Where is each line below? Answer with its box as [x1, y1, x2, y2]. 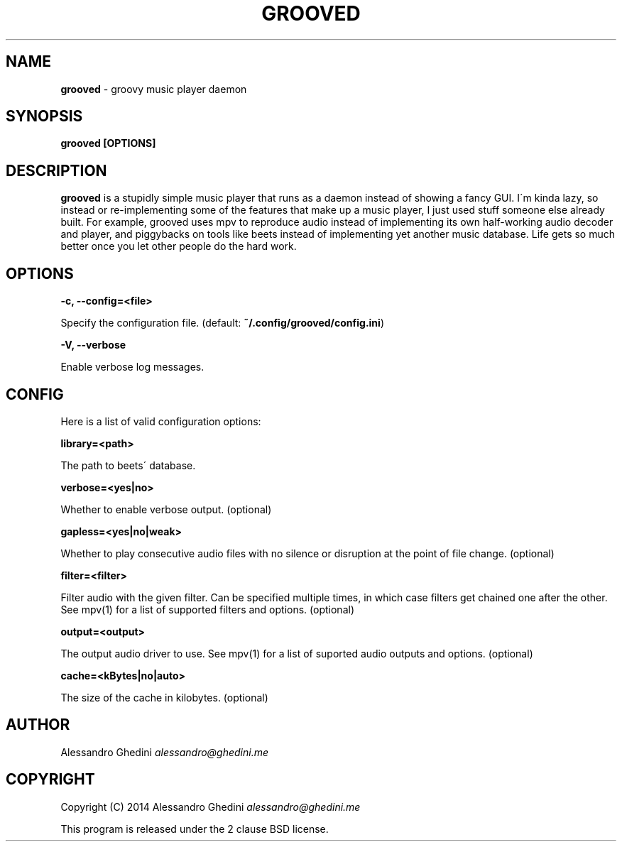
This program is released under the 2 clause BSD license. [60, 822, 329, 835]
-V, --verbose [60, 339, 126, 351]
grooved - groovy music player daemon [60, 82, 247, 95]
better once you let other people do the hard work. [60, 240, 297, 253]
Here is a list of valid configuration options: [60, 415, 261, 427]
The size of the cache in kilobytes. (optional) [60, 691, 268, 704]
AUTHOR [6, 716, 70, 734]
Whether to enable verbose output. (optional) [60, 503, 272, 515]
